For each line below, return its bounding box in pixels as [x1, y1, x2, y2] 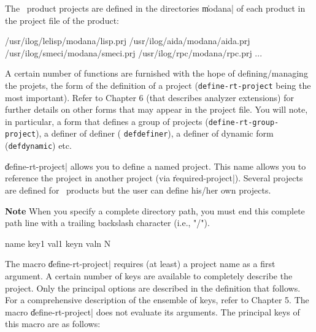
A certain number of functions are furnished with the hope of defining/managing [5, 67, 308, 80]
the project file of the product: [5, 13, 119, 26]
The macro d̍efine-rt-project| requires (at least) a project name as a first [5, 257, 276, 270]
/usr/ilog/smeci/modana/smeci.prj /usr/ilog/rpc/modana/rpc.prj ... [5, 46, 263, 59]
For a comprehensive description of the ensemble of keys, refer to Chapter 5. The [5, 293, 309, 306]
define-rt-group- [208, 118, 279, 127]
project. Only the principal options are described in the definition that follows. [5, 281, 301, 294]
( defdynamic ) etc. [5, 139, 72, 152]
